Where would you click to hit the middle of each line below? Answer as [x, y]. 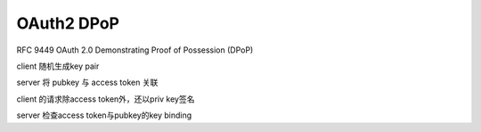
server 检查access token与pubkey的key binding [104, 115]
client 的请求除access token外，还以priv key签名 [106, 99]
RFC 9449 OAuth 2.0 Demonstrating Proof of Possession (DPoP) [135, 50]
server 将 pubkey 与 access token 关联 [87, 82]
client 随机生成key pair [58, 66]
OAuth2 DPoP [68, 23]
